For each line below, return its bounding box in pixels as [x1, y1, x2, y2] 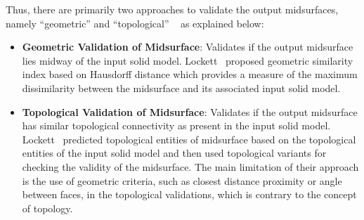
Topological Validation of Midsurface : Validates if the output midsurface [22, 104, 358, 119]
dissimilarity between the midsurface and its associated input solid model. [22, 80, 341, 95]
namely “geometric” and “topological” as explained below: [6, 15, 264, 30]
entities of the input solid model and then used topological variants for [22, 145, 327, 160]
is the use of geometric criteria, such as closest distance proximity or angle [22, 173, 342, 188]
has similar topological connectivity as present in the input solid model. [22, 118, 331, 133]
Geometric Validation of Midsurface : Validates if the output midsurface [22, 39, 353, 54]
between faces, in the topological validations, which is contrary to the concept [22, 187, 357, 202]
